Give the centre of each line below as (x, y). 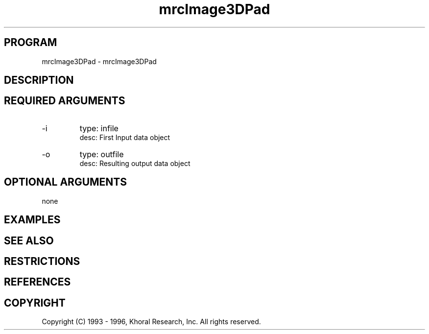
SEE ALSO (29, 240)
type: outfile (102, 154)
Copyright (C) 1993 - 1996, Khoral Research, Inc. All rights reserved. (151, 322)
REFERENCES (37, 282)
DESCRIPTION (39, 80)
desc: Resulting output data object (135, 163)
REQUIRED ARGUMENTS (65, 101)
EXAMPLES (32, 220)
